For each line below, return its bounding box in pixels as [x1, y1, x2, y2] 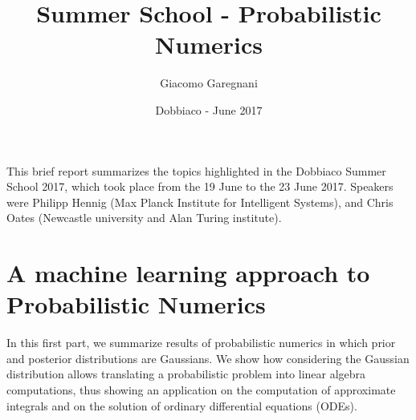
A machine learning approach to [6, 256, 370, 289]
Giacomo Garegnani [160, 75, 258, 91]
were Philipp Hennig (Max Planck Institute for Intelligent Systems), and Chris [6, 193, 394, 210]
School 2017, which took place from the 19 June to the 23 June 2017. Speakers [6, 178, 394, 195]
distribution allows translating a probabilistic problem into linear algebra [6, 365, 366, 382]
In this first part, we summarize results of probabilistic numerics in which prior [6, 334, 396, 351]
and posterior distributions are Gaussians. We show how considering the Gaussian [6, 349, 410, 366]
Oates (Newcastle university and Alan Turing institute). [6, 209, 282, 226]
